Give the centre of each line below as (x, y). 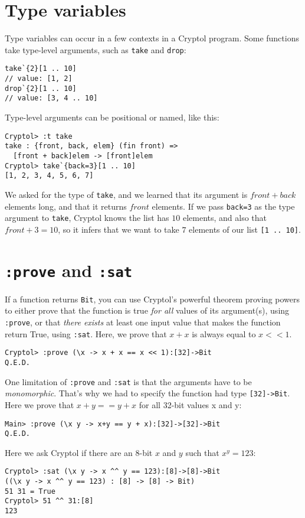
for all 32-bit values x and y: (190, 404)
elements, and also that (225, 218)
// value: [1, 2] (39, 79)
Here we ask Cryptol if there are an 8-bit (79, 452)
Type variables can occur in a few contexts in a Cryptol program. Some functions (152, 38)
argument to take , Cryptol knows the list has (87, 218)
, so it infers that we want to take (119, 229)
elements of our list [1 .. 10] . (245, 229)
